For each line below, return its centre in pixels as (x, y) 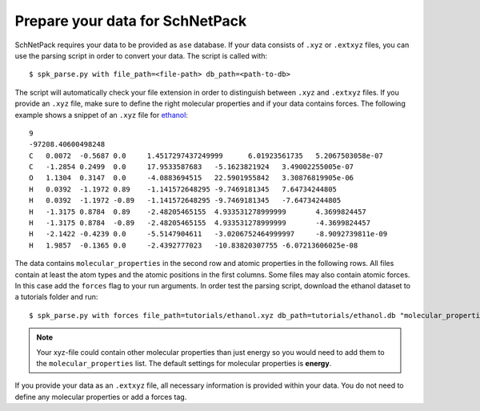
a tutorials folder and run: (56, 297)
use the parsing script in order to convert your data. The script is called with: (141, 55)
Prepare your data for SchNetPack (131, 21)
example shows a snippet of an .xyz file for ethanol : (101, 115)
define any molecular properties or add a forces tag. (101, 397)
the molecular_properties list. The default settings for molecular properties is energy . (184, 363)
